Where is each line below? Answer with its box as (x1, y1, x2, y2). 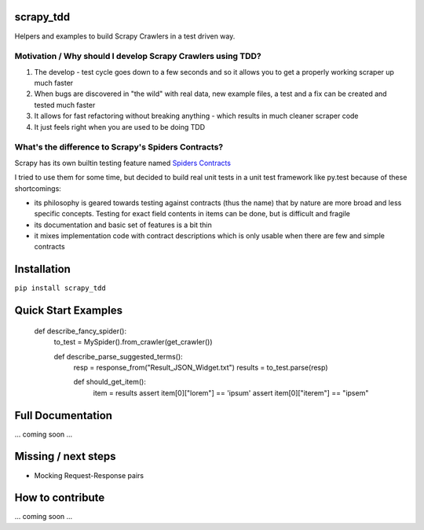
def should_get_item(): (73, 377, 147, 387)
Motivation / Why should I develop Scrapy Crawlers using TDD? (14, 51, 262, 62)
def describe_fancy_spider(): (34, 326, 127, 336)
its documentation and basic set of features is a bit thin (34, 220, 212, 230)
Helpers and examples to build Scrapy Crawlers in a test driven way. (14, 31, 236, 41)
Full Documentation (14, 409, 113, 422)
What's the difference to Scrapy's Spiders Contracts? (14, 142, 224, 153)
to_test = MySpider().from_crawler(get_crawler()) (53, 337, 213, 347)
